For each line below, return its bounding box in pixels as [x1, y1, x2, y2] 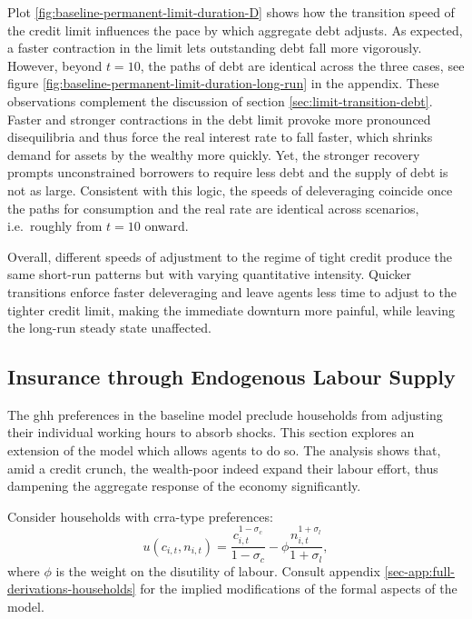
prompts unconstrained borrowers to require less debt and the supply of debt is [7, 163, 448, 182]
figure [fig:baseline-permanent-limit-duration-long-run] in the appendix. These [7, 74, 439, 93]
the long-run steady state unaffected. [7, 318, 211, 337]
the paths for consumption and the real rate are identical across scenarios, [7, 198, 419, 217]
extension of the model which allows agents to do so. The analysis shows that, [7, 441, 441, 460]
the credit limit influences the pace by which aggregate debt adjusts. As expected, [7, 20, 463, 39]
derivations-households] [7, 579, 136, 598]
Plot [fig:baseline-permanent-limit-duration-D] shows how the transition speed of [7, 3, 455, 21]
